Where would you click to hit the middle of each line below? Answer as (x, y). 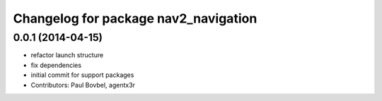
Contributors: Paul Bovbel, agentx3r (83, 85)
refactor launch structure (67, 55)
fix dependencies (56, 65)
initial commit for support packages (82, 75)
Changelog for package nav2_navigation (135, 18)
